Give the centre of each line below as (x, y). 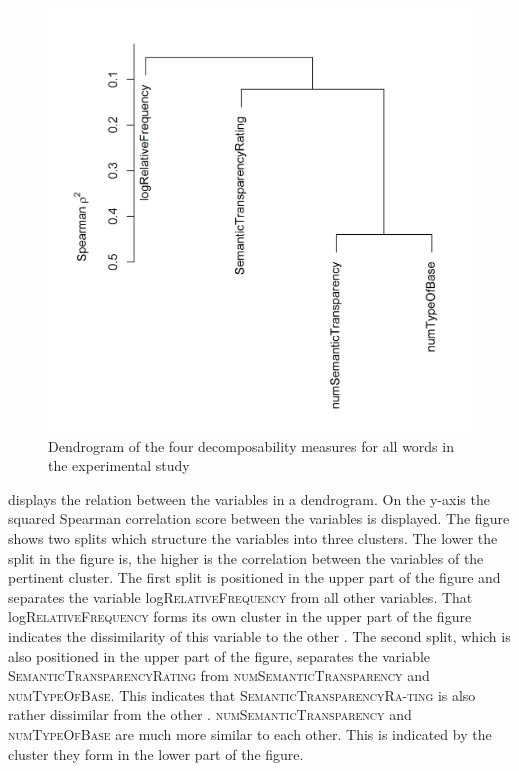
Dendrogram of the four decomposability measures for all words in (251, 445)
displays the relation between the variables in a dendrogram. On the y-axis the (249, 498)
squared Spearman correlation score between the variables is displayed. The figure (259, 518)
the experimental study (119, 465)
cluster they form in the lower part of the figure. (156, 753)
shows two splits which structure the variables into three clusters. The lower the (253, 537)
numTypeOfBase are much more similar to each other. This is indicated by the (250, 733)
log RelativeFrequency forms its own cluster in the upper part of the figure (240, 616)
